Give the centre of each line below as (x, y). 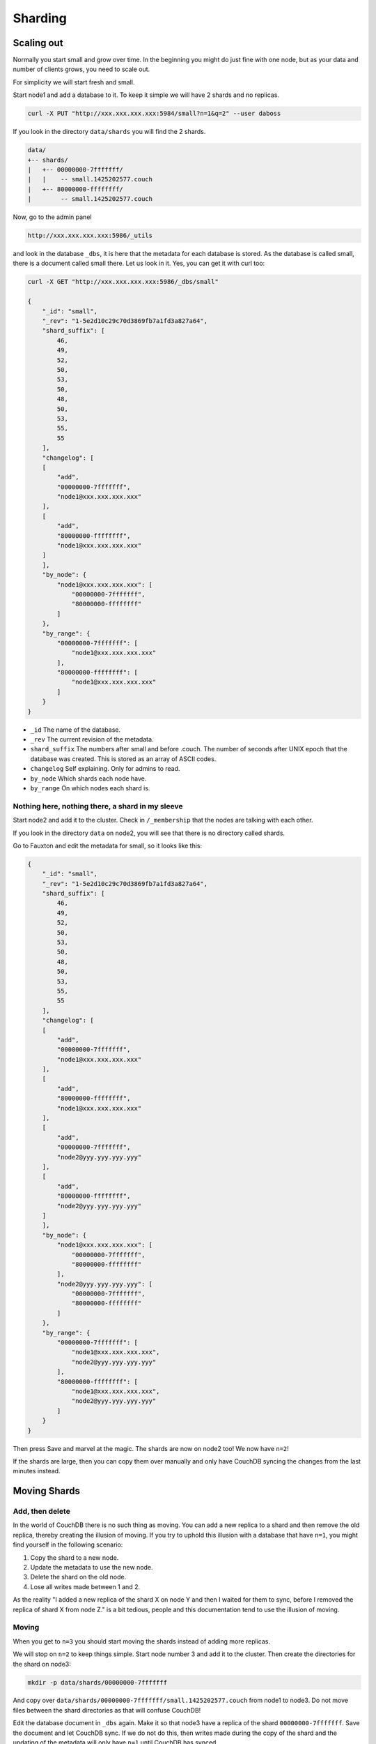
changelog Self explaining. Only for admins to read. (105, 769)
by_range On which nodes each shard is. (90, 788)
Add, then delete (42, 1512)
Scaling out (38, 43)
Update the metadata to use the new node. (92, 1568)
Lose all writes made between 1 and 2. (85, 1586)
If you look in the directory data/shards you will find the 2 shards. (109, 132)
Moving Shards (46, 1491)
